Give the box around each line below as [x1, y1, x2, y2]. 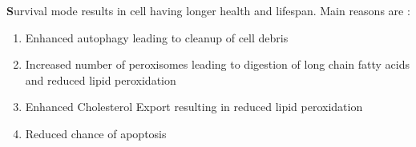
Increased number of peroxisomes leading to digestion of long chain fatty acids [25, 56, 410, 73]
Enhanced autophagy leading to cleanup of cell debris [25, 29, 289, 46]
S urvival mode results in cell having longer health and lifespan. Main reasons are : [6, 2, 410, 18]
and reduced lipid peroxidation [25, 71, 176, 88]
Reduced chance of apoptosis [25, 125, 167, 141]
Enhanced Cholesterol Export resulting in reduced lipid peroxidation [25, 98, 363, 115]
